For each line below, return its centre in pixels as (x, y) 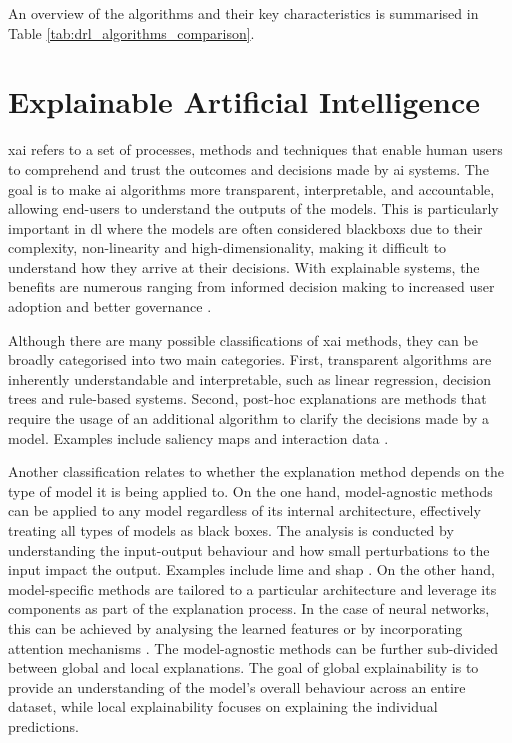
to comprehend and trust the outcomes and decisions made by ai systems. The (248, 168)
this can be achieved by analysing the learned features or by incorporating (235, 627)
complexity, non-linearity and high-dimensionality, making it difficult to (227, 247)
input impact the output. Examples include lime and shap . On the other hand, (251, 569)
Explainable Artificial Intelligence (244, 101)
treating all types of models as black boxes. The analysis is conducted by (231, 530)
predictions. (43, 725)
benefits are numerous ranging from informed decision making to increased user (251, 286)
